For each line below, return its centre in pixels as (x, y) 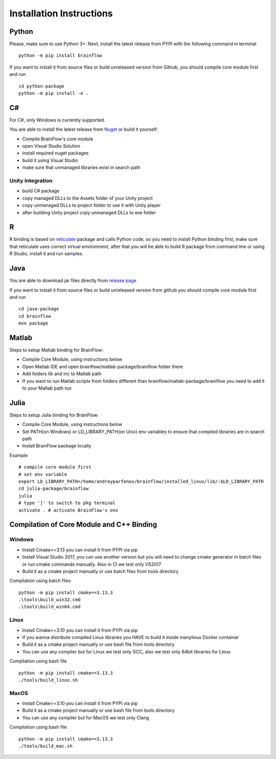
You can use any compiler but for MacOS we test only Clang (86, 717)
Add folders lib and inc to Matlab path (62, 374)
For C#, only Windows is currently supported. (57, 120)
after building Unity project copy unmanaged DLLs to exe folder (89, 212)
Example (19, 455)
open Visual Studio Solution (51, 146)
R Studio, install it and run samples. (47, 254)
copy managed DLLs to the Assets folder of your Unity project (87, 198)
